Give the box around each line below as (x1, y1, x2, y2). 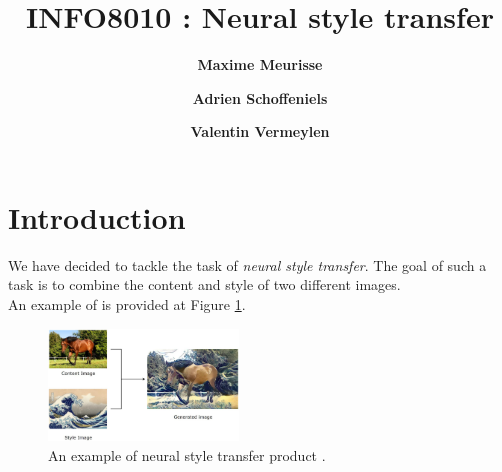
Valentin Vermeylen (190, 121, 330, 142)
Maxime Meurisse (197, 54, 323, 75)
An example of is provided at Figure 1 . (8, 294, 246, 315)
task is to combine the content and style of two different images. (8, 274, 401, 295)
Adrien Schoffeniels (192, 87, 328, 108)
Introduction (8, 196, 186, 237)
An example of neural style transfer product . (48, 444, 326, 465)
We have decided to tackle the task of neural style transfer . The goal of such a (8, 254, 487, 275)
